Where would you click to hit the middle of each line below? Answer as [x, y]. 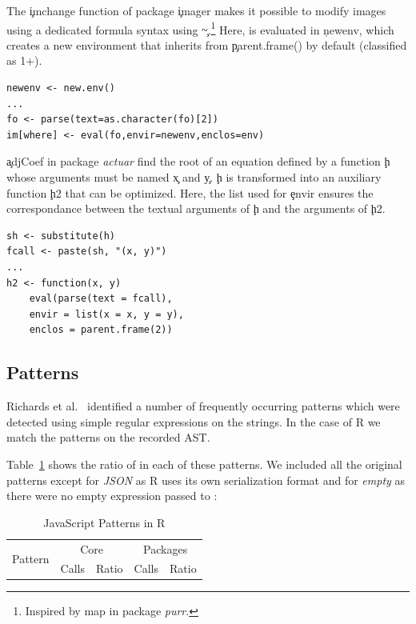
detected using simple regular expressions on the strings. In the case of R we [194, 421]
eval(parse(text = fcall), [101, 299]
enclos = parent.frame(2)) [101, 330]
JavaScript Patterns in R [104, 522]
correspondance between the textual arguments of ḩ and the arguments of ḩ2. [196, 208]
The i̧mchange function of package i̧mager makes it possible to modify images [196, 10]
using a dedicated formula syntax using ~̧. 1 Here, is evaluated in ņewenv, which [200, 28]
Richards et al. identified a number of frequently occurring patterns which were [203, 406]
